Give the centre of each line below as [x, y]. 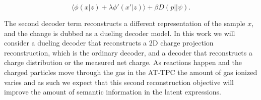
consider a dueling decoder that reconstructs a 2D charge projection [109, 43]
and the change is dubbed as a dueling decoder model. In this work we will [120, 33]
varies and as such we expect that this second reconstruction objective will [119, 82]
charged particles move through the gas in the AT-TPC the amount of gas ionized [131, 72]
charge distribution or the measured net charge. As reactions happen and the [123, 62]
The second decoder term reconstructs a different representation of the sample [125, 23]
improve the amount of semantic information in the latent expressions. [113, 92]
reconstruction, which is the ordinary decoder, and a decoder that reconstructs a [128, 52]
